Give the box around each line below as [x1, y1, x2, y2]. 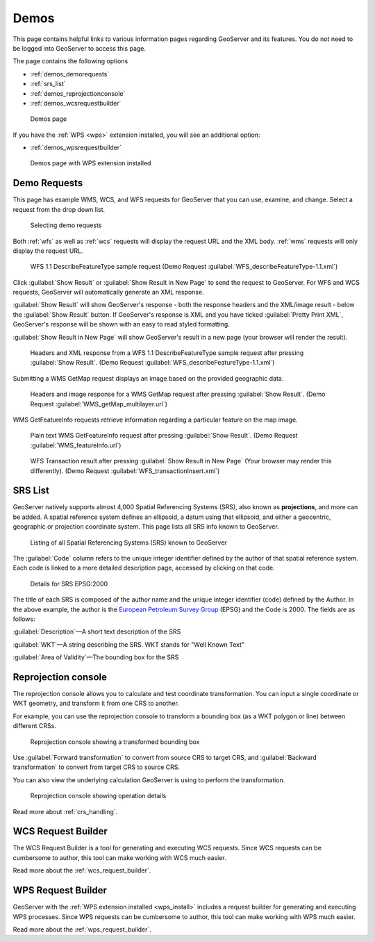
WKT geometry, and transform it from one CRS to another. [12, 699, 180, 708]
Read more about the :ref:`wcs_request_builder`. [12, 866, 151, 875]
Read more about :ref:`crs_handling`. [12, 807, 118, 816]
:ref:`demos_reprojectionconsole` [30, 89, 126, 97]
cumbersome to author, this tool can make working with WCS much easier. [12, 853, 226, 861]
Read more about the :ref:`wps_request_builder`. [12, 925, 152, 934]
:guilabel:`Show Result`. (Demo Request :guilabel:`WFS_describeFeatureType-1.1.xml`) [30, 358, 275, 367]
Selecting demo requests [30, 221, 102, 229]
